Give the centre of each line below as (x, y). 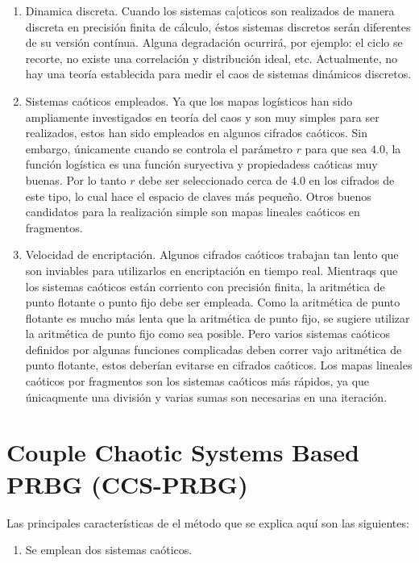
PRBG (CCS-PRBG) (127, 484)
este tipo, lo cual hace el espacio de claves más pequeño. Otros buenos (198, 196)
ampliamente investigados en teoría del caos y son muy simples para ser (202, 117)
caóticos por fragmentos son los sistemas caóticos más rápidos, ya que (197, 381)
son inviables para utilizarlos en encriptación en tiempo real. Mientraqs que (212, 270)
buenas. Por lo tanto (76, 179)
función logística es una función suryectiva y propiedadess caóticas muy (201, 164)
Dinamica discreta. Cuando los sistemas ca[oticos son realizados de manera (210, 10)
